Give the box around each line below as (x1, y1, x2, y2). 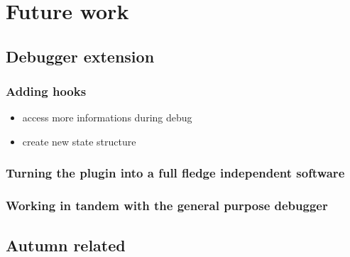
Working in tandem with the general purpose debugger (6, 197, 328, 214)
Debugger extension (6, 45, 155, 67)
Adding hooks (6, 82, 87, 100)
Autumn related (6, 234, 126, 256)
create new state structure (22, 133, 136, 148)
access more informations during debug (22, 110, 192, 125)
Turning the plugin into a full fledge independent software (6, 164, 345, 182)
